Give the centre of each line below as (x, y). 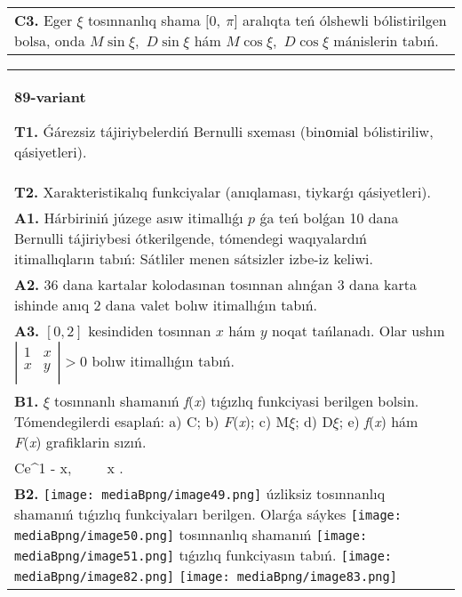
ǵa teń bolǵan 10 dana (329, 218)
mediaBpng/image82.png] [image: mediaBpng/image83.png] (206, 577)
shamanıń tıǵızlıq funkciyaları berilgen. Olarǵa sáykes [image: (208, 514)
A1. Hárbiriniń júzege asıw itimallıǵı (129, 218)
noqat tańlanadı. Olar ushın (358, 331)
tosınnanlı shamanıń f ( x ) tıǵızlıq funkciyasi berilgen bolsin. (237, 401)
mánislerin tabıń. (386, 40)
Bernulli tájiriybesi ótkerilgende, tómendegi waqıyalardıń (191, 238)
